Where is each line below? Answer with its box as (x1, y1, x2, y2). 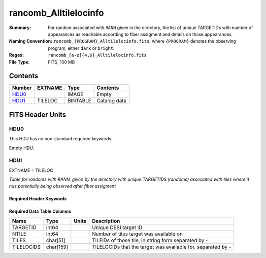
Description (92, 217, 120, 224)
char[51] (46, 237, 66, 244)
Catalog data (97, 97, 127, 104)
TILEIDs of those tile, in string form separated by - (92, 237, 208, 244)
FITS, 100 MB (48, 59, 75, 65)
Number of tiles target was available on (92, 230, 183, 237)
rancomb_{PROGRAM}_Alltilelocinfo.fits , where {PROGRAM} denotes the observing (53, 38, 236, 44)
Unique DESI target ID (92, 224, 143, 231)
